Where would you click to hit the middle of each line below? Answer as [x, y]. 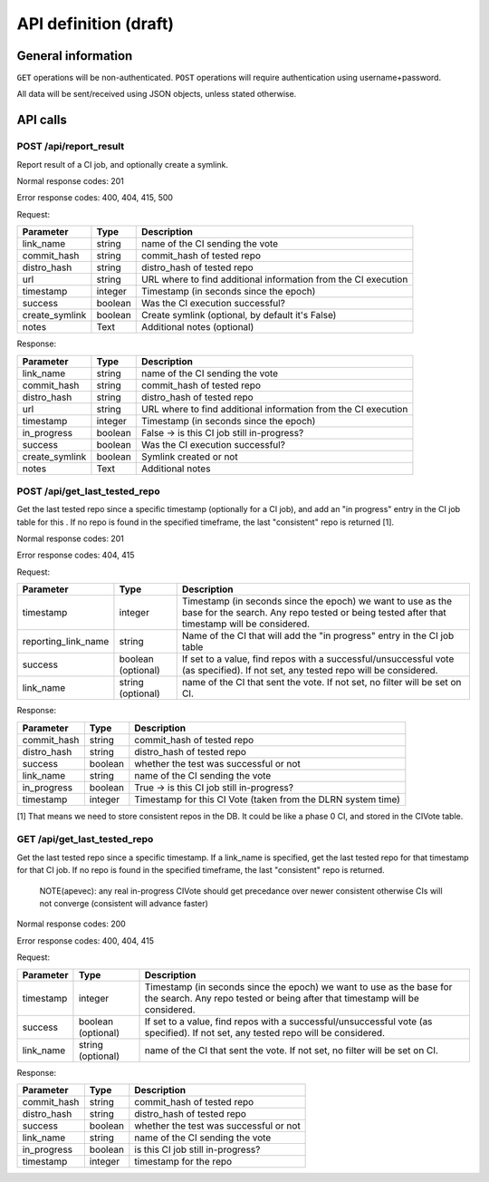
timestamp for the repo [183, 1161]
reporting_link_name [66, 642]
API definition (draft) [96, 24]
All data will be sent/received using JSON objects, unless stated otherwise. [157, 94]
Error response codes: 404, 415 [76, 555]
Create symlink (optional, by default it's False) [239, 315]
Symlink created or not [190, 456]
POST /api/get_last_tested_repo [88, 491]
